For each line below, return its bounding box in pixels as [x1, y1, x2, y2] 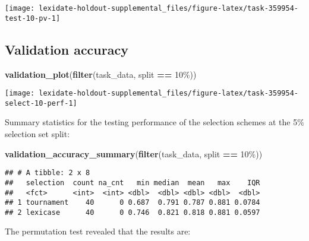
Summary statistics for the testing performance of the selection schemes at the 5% [5, 116, 304, 128]
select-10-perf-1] [5, 99, 77, 107]
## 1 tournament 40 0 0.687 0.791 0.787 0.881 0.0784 [5, 198, 260, 207]
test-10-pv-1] [5, 14, 61, 23]
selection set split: [5, 128, 70, 140]
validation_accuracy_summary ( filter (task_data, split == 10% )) [5, 147, 263, 160]
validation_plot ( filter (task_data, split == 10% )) [5, 68, 197, 80]
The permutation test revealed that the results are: [5, 225, 191, 237]
